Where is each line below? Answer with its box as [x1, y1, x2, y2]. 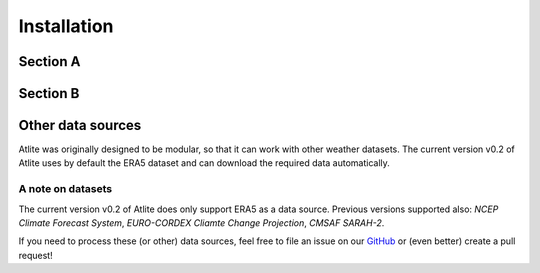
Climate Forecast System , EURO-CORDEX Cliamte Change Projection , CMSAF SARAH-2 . [18, 217, 385, 229]
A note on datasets [18, 182, 113, 196]
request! [18, 249, 54, 261]
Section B [18, 85, 80, 102]
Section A [18, 53, 81, 70]
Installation [18, 15, 114, 37]
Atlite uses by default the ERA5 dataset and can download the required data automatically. [18, 157, 390, 169]
